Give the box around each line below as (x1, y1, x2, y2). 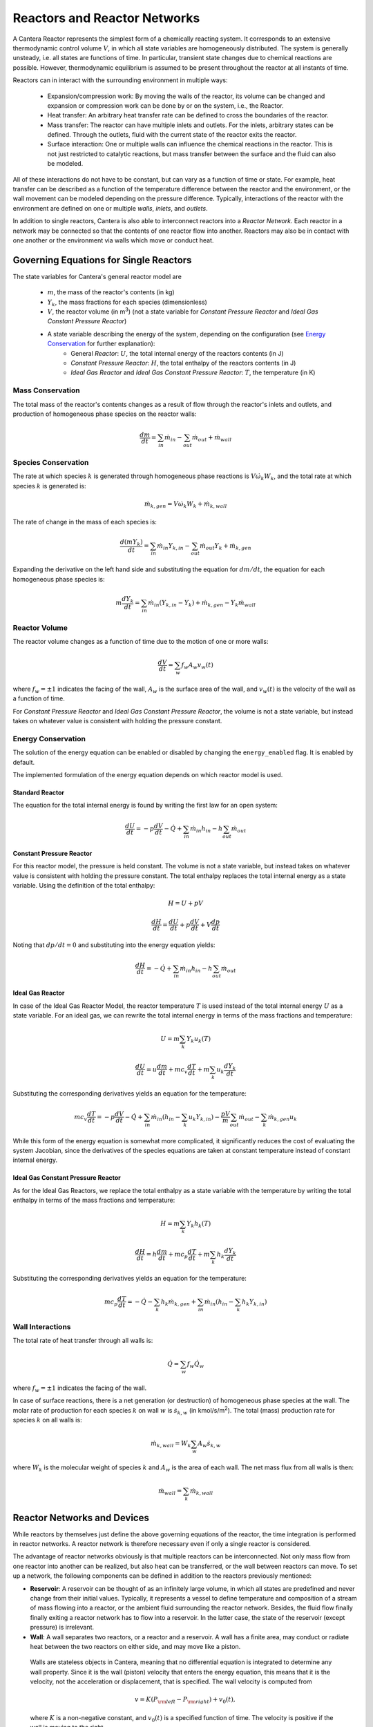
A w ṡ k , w (198, 1440, 221, 1449)
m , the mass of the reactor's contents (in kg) (47, 288, 175, 296)
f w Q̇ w (186, 1360, 204, 1369)
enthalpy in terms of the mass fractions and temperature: (12, 1196, 175, 1205)
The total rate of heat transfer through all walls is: (12, 1337, 153, 1345)
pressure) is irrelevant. (30, 1623, 95, 1632)
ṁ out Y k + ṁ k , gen (199, 542, 251, 551)
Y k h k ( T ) (186, 1220, 211, 1230)
